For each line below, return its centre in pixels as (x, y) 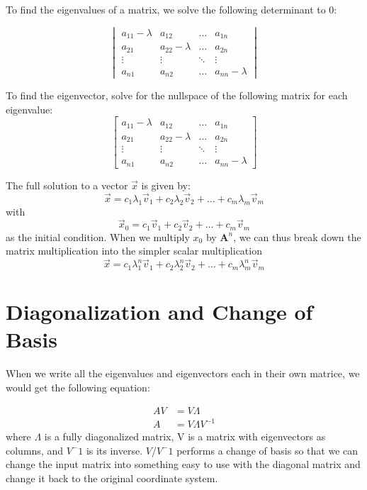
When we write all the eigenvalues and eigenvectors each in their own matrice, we (183, 373)
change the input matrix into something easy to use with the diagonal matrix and (183, 464)
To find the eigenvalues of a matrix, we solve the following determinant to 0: (171, 9)
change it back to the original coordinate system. (112, 478)
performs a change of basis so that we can (267, 450)
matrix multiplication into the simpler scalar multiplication (134, 251)
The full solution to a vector (67, 185)
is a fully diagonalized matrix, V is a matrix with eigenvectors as (185, 436)
